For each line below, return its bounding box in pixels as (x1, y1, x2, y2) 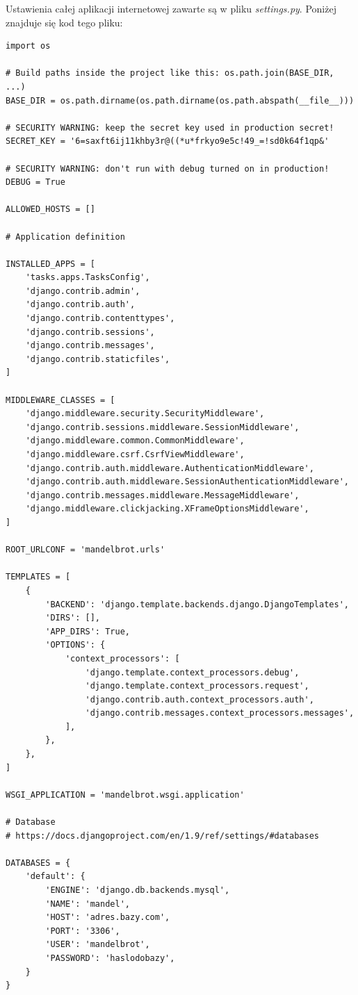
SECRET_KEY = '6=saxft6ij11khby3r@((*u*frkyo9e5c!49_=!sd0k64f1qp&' (6, 136, 329, 147)
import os (6, 41, 51, 51)
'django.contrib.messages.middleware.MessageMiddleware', (25, 490, 300, 500)
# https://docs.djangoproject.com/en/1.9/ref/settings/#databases (6, 830, 320, 841)
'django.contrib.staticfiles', (25, 354, 170, 364)
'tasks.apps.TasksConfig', (25, 272, 150, 283)
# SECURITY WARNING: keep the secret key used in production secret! (6, 122, 334, 133)
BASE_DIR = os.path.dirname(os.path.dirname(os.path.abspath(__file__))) (6, 95, 355, 106)
